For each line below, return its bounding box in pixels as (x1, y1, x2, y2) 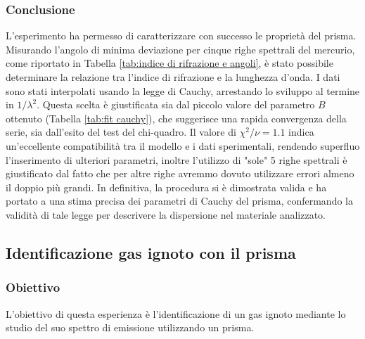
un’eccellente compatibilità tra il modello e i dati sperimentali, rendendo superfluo (6, 138, 360, 153)
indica (288, 124, 314, 139)
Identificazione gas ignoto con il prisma (6, 241, 296, 263)
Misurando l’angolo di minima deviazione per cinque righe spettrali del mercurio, (6, 41, 355, 56)
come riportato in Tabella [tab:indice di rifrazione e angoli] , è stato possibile (6, 56, 333, 70)
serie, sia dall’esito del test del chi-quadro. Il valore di (6, 124, 236, 139)
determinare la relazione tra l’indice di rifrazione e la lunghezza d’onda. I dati (6, 70, 340, 84)
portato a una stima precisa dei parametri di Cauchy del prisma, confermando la (6, 193, 353, 208)
